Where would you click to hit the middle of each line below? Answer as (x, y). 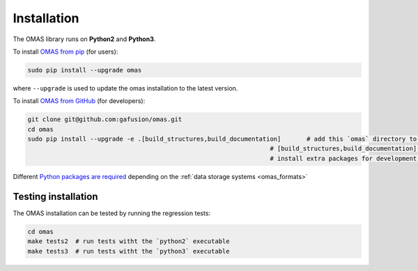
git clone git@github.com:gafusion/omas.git (105, 119)
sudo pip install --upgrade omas (85, 70)
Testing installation (55, 196)
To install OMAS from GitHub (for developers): (79, 101)
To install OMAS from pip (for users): (65, 52)
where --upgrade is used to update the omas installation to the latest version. (125, 88)
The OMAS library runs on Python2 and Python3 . (84, 39)
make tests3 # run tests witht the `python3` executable (129, 251)
